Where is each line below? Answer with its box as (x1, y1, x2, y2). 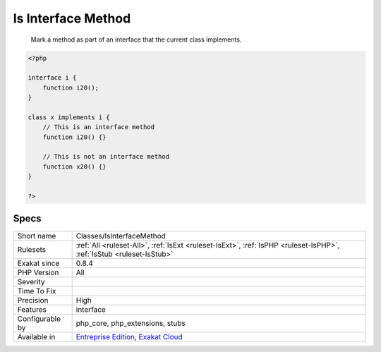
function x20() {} (42, 162, 107, 171)
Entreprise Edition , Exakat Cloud (75, 332, 183, 341)
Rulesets (17, 244, 46, 254)
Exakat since (17, 258, 60, 268)
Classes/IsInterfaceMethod (75, 231, 166, 241)
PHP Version (17, 267, 59, 277)
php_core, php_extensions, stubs (75, 318, 186, 328)
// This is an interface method (42, 123, 155, 131)
